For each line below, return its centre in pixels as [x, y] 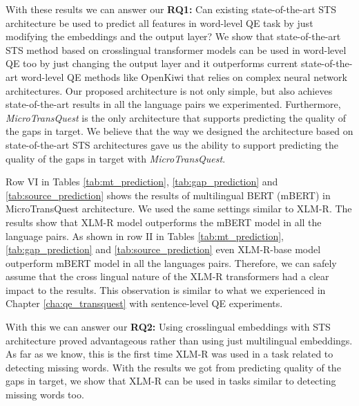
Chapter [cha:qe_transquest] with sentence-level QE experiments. [144, 303]
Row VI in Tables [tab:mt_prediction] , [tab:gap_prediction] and [142, 182]
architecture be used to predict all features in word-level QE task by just [159, 22]
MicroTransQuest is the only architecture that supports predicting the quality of [176, 117]
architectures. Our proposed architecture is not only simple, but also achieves [169, 90]
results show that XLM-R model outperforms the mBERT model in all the [164, 222]
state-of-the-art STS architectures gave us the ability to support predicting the [172, 144]
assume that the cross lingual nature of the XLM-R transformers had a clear [167, 276]
